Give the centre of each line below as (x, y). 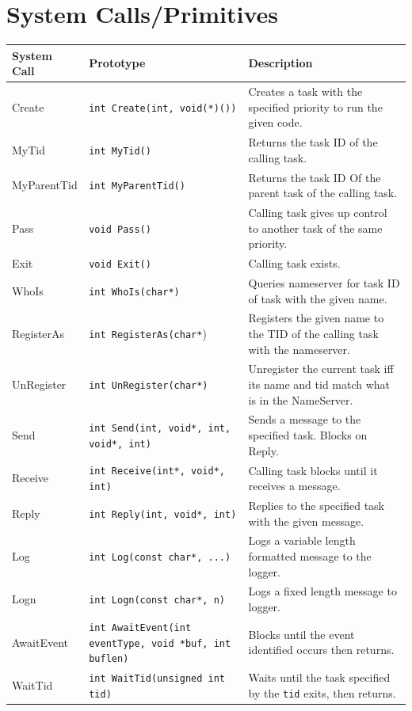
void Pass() (120, 229)
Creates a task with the (305, 91)
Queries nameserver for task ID (324, 282)
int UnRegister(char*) (149, 385)
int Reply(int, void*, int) (163, 514)
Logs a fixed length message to (322, 591)
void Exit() (120, 264)
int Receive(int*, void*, (157, 471)
